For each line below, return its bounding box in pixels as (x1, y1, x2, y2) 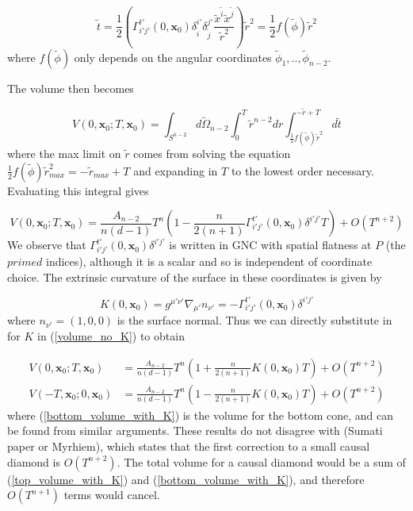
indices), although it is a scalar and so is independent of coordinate (45, 253, 373, 269)
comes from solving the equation (133, 145, 291, 162)
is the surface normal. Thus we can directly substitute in (117, 312, 392, 328)
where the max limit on (7, 145, 121, 162)
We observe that (7, 236, 86, 253)
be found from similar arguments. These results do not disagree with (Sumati (7, 422, 383, 439)
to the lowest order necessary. (231, 162, 374, 179)
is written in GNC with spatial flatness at (169, 236, 372, 253)
